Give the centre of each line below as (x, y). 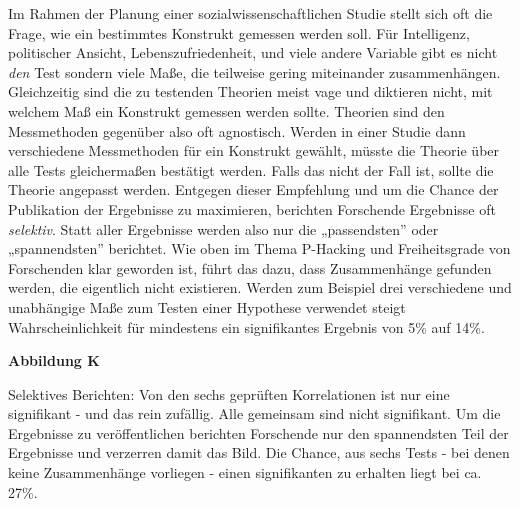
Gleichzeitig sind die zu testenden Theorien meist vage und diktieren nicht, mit (250, 91)
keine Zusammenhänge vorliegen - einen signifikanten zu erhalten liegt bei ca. (245, 472)
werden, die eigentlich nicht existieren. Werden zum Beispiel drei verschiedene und (260, 287)
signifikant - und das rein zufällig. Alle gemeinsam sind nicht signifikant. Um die (254, 413)
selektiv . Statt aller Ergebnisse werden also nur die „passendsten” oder (223, 228)
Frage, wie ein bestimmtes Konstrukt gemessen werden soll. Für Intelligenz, (239, 32)
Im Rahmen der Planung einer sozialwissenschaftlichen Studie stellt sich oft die (250, 13)
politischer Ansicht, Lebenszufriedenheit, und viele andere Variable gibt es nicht (253, 52)
